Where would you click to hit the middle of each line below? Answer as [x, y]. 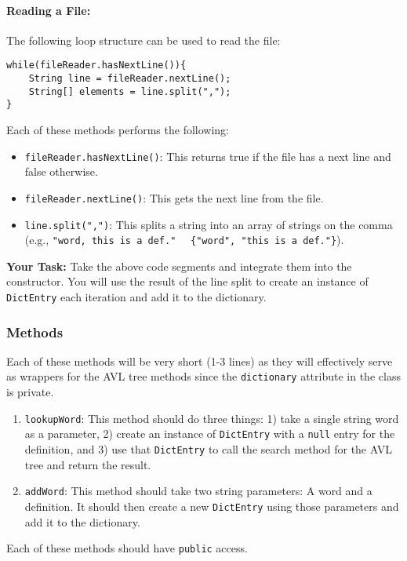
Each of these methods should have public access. [127, 548]
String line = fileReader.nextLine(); [130, 79]
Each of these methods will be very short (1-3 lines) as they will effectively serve [200, 361]
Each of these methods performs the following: [118, 130]
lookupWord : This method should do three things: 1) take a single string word [212, 418]
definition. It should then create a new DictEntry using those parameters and [212, 506]
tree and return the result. [88, 464]
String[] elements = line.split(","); [130, 91]
